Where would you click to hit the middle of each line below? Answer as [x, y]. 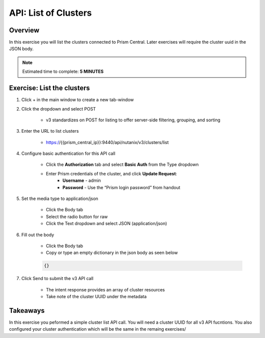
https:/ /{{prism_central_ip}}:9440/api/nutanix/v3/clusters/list [107, 142]
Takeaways [27, 310]
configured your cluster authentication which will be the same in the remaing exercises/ [98, 329]
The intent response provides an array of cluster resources [106, 289]
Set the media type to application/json [60, 198]
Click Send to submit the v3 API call [57, 279]
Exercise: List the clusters [50, 88]
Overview [24, 30]
